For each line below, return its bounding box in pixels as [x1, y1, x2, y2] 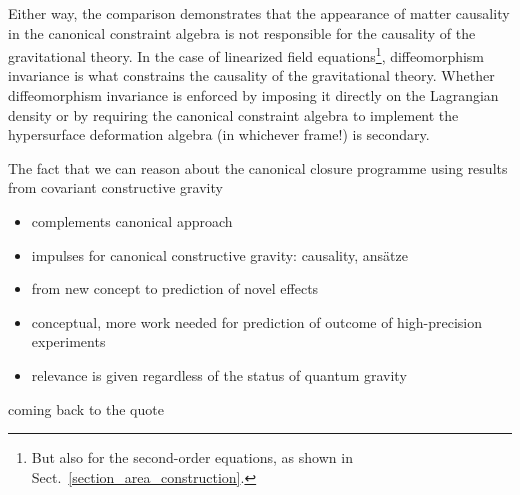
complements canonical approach [31, 211, 233, 231]
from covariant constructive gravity [8, 177, 223, 198]
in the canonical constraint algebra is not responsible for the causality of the [8, 22, 476, 43]
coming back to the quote [8, 398, 164, 419]
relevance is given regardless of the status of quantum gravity [31, 364, 407, 385]
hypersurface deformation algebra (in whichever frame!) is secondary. [8, 124, 430, 145]
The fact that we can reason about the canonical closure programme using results [8, 157, 508, 178]
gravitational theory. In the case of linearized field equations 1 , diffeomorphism [8, 43, 485, 66]
